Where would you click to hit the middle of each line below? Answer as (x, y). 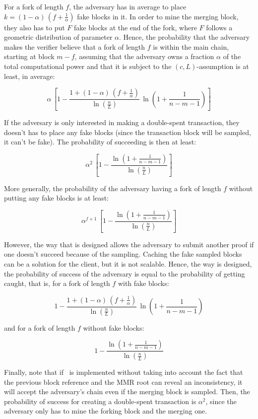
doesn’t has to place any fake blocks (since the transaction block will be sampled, (128, 132)
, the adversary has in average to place (128, 6)
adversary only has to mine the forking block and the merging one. (106, 411)
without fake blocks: (114, 327)
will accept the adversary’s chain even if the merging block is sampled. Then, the (127, 391)
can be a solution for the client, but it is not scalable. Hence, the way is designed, (128, 263)
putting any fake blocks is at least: (57, 198)
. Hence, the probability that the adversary (185, 37)
